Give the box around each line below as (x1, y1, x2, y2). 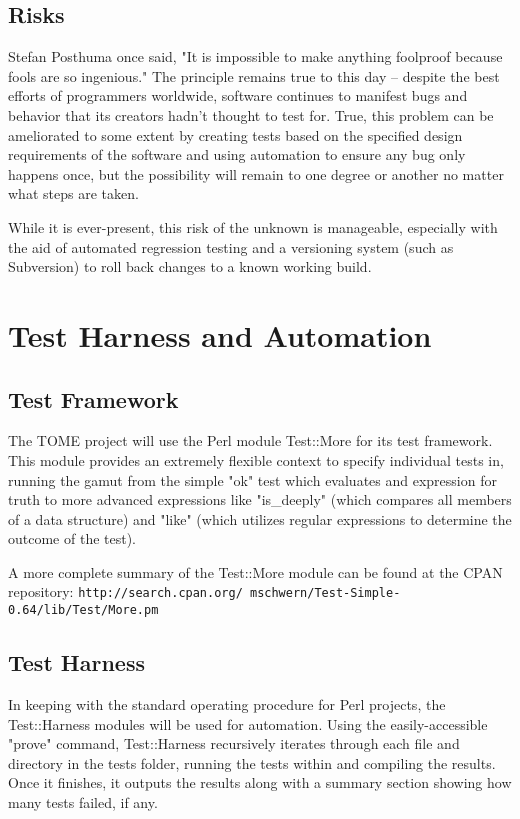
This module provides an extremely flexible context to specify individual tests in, (8, 449, 504, 470)
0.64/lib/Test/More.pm (8, 603, 159, 618)
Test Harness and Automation (8, 314, 432, 355)
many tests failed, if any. (8, 791, 158, 812)
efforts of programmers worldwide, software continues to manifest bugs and (8, 85, 468, 106)
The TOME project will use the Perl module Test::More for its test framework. (8, 430, 493, 451)
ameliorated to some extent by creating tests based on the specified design (8, 124, 463, 145)
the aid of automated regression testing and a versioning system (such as (8, 236, 454, 257)
